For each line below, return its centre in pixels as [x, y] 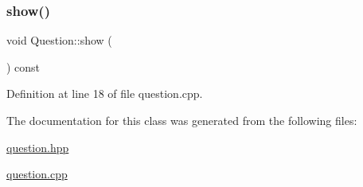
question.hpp [38, 147]
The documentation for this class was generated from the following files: [182, 120]
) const [23, 66]
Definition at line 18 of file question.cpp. [105, 93]
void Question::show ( [59, 40]
